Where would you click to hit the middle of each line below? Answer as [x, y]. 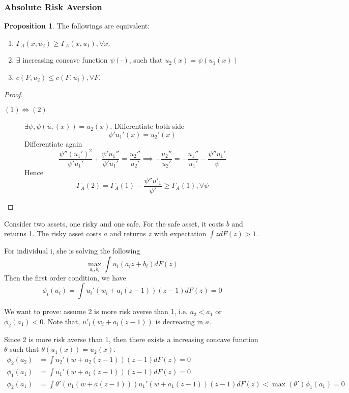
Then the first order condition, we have [65, 277]
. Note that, [62, 321]
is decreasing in [179, 321]
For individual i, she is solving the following [72, 251]
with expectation [180, 233]
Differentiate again [53, 143]
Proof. [13, 94]
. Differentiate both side [147, 126]
